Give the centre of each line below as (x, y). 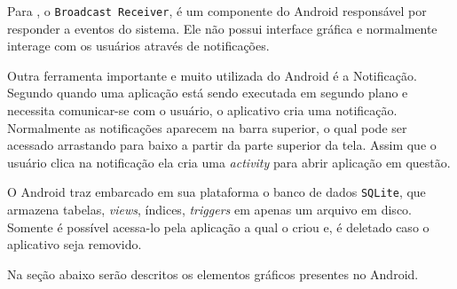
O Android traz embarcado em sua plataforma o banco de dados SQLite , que (217, 192)
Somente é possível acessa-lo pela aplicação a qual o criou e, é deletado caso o (218, 227)
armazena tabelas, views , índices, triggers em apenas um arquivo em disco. (209, 210)
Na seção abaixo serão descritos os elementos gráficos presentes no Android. (213, 273)
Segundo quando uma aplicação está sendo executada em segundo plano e (208, 93)
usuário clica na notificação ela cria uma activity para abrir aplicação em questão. (229, 162)
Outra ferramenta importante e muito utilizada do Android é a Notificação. (212, 75)
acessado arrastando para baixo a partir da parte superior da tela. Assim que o (222, 145)
